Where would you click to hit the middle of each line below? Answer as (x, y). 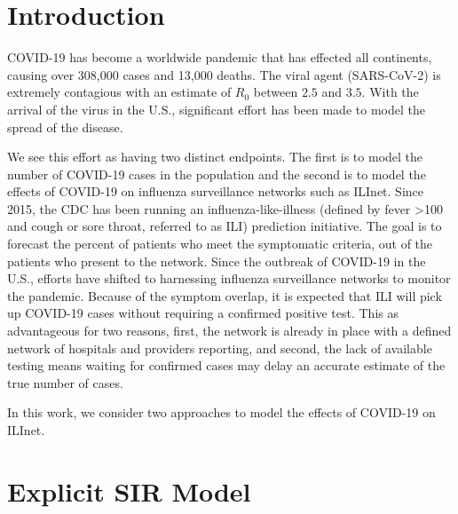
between (276, 92)
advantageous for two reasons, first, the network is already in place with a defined (229, 331)
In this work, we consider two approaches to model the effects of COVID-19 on (221, 412)
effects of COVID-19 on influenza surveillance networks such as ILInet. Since (216, 191)
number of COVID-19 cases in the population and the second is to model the (217, 174)
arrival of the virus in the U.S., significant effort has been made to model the (216, 109)
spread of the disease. (65, 127)
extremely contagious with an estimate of (119, 92)
